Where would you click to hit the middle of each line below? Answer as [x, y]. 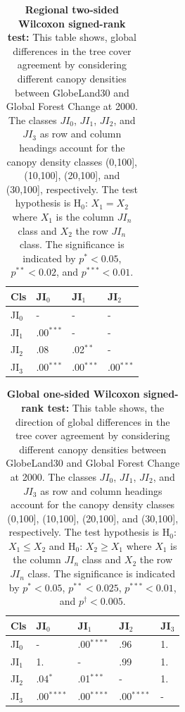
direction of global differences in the [92, 421]
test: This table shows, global [72, 37]
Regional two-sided [72, 9]
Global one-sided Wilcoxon [73, 394]
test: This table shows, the [106, 407]
